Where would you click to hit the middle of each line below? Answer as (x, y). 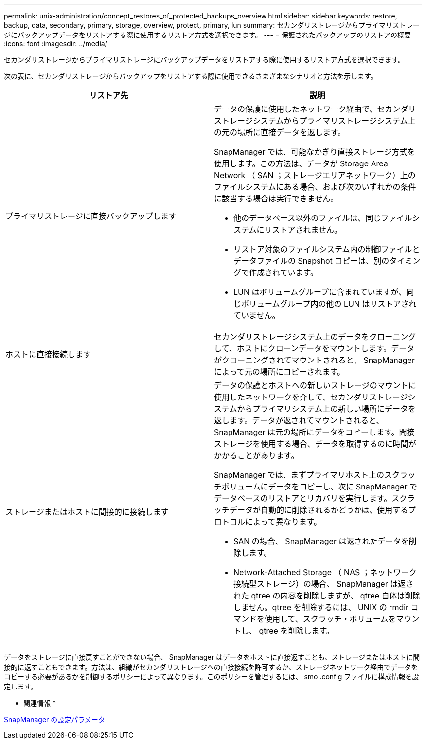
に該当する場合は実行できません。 (276, 199)
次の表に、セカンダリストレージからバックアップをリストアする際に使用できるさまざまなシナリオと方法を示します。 (191, 76)
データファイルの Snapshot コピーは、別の (311, 261)
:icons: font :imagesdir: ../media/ (56, 44)
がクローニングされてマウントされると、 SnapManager (314, 360)
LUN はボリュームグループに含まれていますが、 (320, 292)
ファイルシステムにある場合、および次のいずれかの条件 (315, 187)
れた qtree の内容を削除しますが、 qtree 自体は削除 (327, 596)
